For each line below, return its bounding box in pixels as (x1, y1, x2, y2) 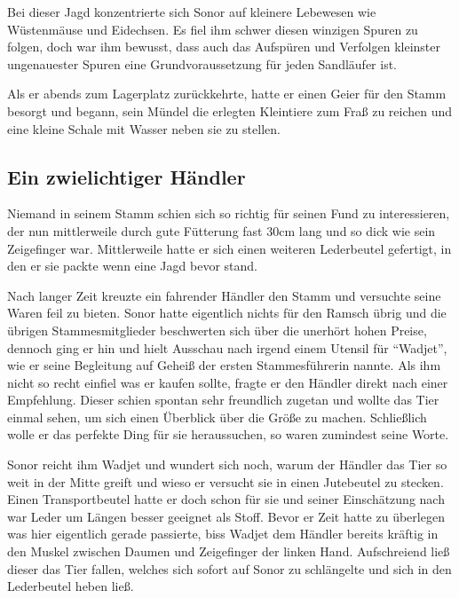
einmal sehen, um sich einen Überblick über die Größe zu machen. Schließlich (7, 407, 427, 426)
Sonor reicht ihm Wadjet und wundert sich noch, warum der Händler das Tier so (7, 455, 447, 474)
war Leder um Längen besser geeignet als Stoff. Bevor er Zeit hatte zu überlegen (7, 507, 445, 525)
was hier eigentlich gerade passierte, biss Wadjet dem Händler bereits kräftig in (7, 524, 439, 543)
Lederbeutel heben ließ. (7, 577, 134, 595)
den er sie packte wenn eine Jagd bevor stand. (7, 256, 257, 275)
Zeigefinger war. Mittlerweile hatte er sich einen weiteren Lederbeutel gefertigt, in (7, 239, 452, 257)
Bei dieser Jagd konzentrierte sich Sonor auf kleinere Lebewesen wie (7, 3, 376, 20)
